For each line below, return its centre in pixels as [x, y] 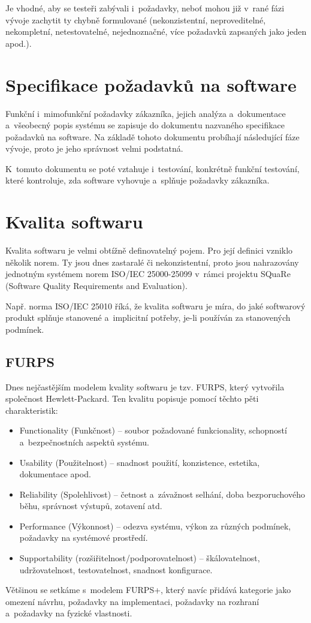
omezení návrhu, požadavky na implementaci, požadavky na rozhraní [132, 601]
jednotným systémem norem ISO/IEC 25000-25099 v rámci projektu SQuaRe [148, 274]
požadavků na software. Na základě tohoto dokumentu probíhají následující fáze [153, 136]
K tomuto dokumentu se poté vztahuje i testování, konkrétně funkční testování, [153, 168]
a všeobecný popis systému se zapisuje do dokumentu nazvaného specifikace [145, 125]
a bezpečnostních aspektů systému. [84, 442]
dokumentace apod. [55, 474]
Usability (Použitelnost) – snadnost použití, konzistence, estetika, [140, 462]
